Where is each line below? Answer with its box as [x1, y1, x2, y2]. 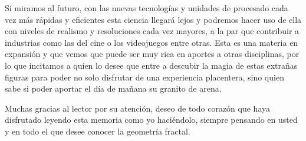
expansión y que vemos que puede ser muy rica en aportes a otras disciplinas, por [5, 48, 300, 60]
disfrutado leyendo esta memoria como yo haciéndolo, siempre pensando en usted [5, 113, 298, 126]
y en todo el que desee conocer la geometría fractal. [5, 125, 190, 137]
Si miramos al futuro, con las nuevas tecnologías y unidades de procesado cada [5, 2, 288, 14]
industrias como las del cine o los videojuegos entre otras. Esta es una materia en [5, 36, 298, 48]
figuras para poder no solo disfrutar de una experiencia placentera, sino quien [5, 70, 284, 83]
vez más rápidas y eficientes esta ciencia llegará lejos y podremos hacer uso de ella [5, 13, 302, 25]
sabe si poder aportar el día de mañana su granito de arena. [5, 82, 222, 95]
